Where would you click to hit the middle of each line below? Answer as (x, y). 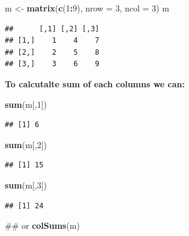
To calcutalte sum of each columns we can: (95, 83)
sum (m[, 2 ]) (26, 144)
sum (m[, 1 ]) (26, 104)
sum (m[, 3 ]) (26, 185)
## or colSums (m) (43, 225)
